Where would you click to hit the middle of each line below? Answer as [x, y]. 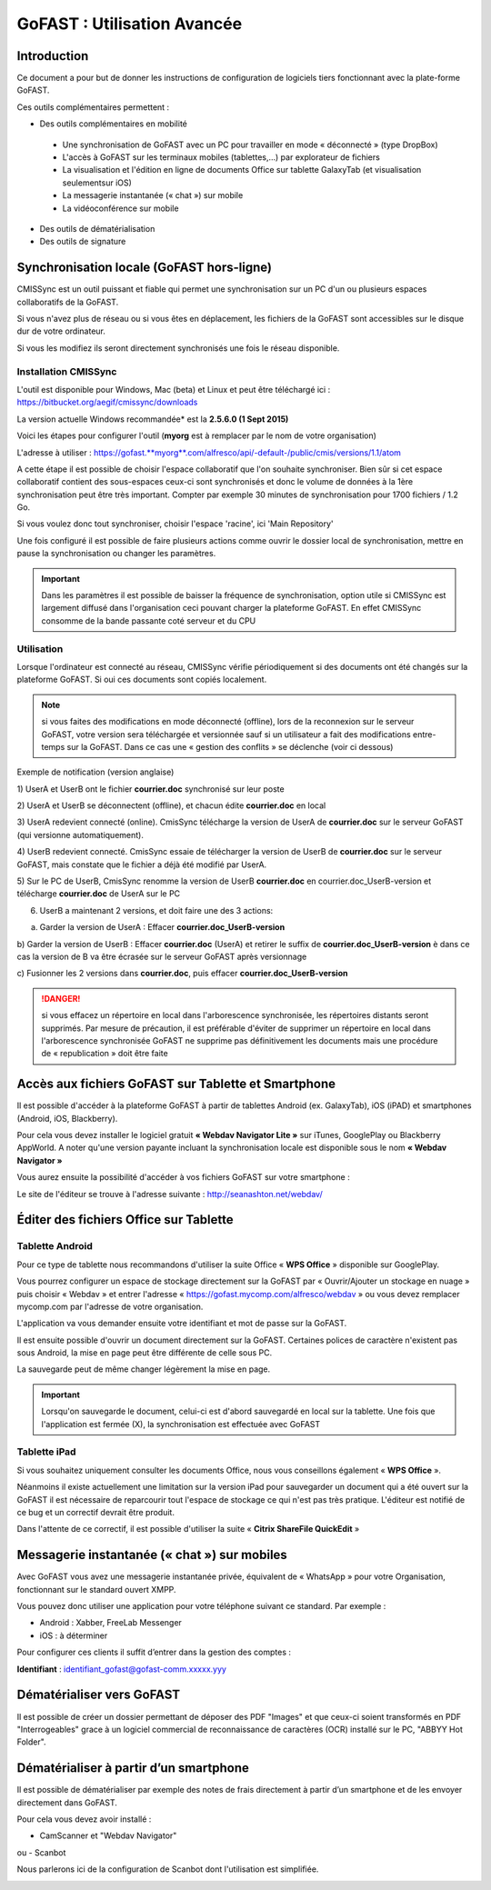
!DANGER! [61, 998]
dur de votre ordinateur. [61, 331]
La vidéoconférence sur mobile [120, 208]
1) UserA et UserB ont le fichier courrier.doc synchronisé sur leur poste [151, 789]
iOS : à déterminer [74, 1635]
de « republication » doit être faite [105, 1054]
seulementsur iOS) [97, 183]
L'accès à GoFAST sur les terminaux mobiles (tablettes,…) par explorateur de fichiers [221, 157]
